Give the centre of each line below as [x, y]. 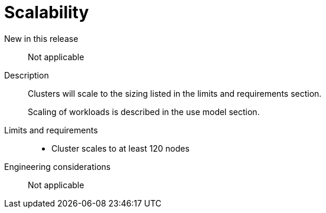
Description [27, 75]
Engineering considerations [58, 166]
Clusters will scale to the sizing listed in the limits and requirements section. [175, 93]
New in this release [41, 38]
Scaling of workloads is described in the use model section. [144, 112]
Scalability [47, 12]
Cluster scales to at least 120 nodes [120, 148]
